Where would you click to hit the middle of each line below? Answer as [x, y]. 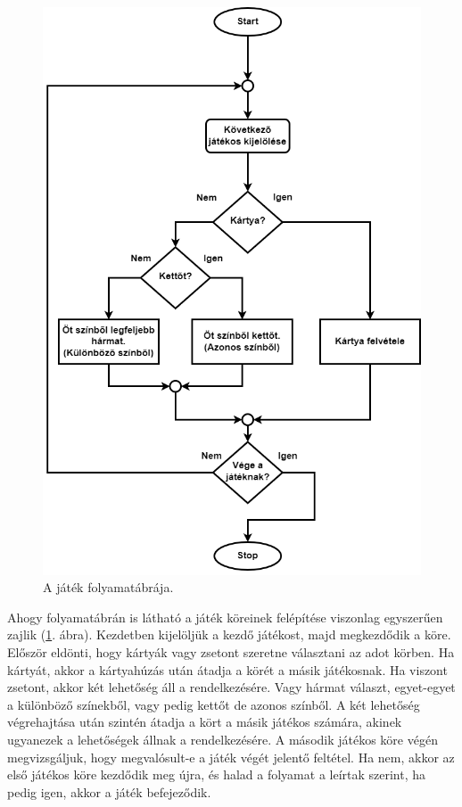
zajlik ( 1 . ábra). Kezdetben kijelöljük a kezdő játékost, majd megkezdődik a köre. [229, 634]
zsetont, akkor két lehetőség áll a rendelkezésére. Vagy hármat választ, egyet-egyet [231, 687]
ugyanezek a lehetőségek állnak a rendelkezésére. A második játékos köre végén [223, 739]
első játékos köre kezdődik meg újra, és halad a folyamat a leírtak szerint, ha [217, 774]
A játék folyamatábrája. [108, 587]
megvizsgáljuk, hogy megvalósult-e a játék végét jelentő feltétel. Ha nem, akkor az [231, 757]
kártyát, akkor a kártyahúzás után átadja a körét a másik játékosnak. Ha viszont [227, 669]
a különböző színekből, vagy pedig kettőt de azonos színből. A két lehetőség [214, 704]
